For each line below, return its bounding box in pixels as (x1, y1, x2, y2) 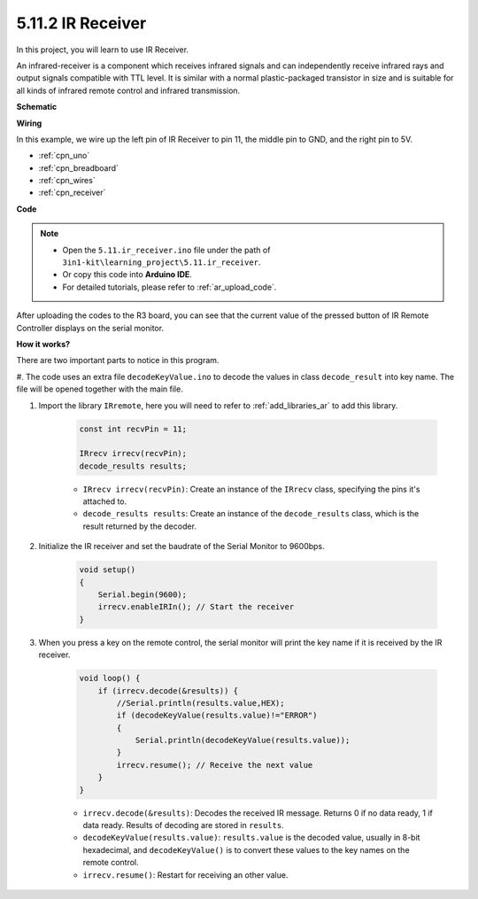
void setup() (79, 565, 136, 575)
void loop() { (79, 673, 141, 684)
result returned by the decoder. (82, 521, 197, 531)
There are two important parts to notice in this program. (16, 355, 220, 366)
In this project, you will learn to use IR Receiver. (16, 44, 189, 55)
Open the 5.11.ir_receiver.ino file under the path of (62, 244, 271, 255)
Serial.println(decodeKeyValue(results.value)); (135, 735, 351, 746)
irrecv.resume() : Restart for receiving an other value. (82, 869, 289, 880)
